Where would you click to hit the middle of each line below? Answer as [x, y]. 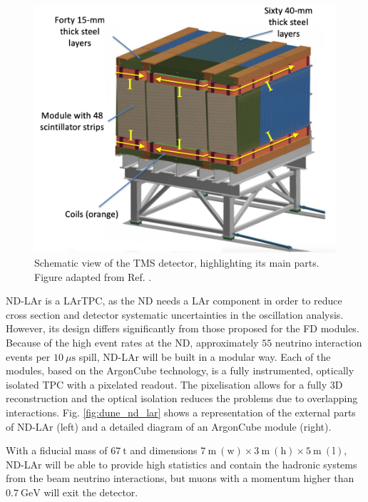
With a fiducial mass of [57, 450]
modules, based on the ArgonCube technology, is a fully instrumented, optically [180, 370]
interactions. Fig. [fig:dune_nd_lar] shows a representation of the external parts [181, 412]
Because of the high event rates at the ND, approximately [132, 342]
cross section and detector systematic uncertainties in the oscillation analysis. [175, 314]
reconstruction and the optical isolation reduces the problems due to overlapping [182, 398]
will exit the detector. [91, 492]
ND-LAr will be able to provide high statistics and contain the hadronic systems [182, 464]
